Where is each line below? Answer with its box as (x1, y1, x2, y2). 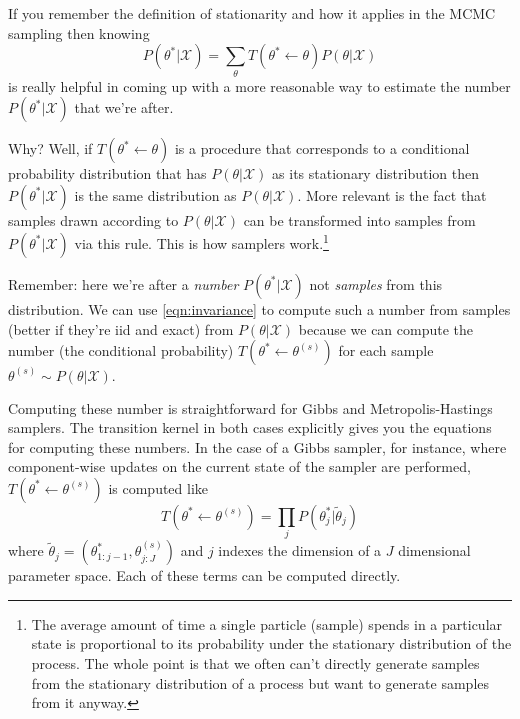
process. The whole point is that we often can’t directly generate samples (31, 653, 480, 674)
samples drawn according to (8, 209, 179, 230)
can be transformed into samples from (243, 209, 476, 230)
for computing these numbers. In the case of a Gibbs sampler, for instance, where (8, 436, 507, 457)
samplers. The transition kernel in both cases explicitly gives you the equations (8, 417, 492, 438)
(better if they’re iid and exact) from (8, 318, 234, 339)
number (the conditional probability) (8, 340, 234, 361)
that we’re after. (74, 97, 174, 118)
